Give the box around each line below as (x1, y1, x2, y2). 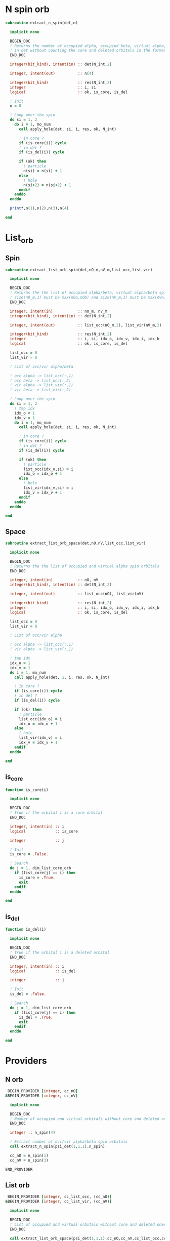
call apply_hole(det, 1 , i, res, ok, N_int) (14, 675, 110, 680)
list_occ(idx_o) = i (18, 716, 62, 722)
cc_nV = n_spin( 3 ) (10, 1157, 49, 1163)
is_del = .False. (10, 991, 47, 997)
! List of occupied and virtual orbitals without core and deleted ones (10, 1222, 166, 1227)
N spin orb (5, 4, 50, 15)
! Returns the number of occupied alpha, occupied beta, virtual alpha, (10, 43, 166, 49)
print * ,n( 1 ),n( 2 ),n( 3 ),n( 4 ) (10, 206, 69, 211)
